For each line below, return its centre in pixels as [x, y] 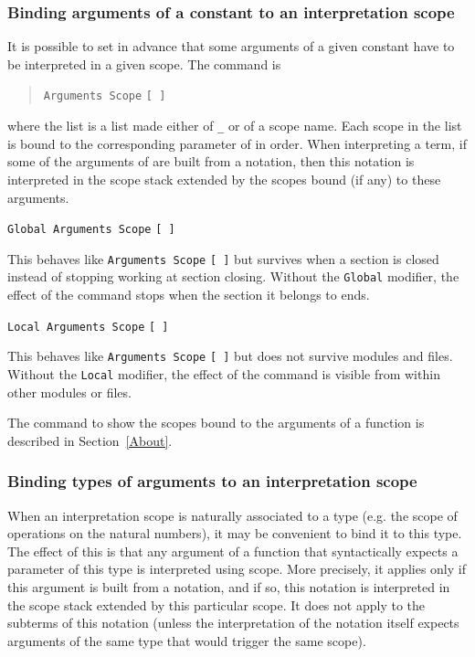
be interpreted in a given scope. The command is [144, 64]
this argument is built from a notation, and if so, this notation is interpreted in [229, 587]
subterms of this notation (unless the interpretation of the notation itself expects [233, 623]
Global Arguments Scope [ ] [91, 230]
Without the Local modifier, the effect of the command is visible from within [224, 373]
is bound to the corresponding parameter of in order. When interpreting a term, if [237, 143]
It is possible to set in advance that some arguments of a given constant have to [231, 46]
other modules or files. [69, 392]
